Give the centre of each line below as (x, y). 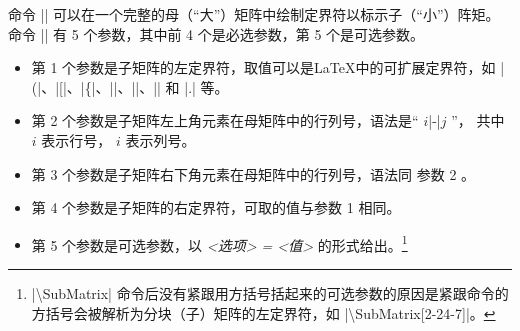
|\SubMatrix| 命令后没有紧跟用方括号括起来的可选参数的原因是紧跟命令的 (270, 293)
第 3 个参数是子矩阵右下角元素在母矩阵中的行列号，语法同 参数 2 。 (253, 173)
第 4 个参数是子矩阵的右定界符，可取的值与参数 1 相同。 (216, 207)
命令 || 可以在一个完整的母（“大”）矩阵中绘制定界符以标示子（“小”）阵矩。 (254, 14)
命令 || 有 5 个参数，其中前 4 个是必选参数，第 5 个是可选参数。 (216, 33)
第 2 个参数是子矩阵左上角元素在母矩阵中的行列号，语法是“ (225, 120)
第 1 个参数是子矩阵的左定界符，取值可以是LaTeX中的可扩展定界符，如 (263, 67)
